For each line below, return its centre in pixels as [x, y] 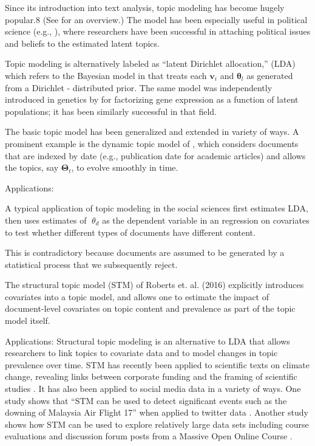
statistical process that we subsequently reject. [91, 264]
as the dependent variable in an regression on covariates [206, 220]
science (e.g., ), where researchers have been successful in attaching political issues [158, 31]
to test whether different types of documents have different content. [130, 232]
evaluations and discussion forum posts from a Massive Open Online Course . [149, 436]
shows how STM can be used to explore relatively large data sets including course [157, 424]
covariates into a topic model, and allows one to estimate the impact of [137, 296]
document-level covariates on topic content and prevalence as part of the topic [150, 308]
